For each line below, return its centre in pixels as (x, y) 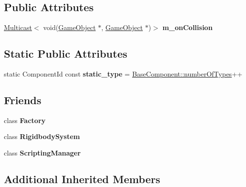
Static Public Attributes (66, 54)
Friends (23, 100)
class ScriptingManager (42, 152)
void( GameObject (69, 27)
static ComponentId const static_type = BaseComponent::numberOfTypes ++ (123, 74)
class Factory (25, 120)
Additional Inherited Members (82, 179)
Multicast (18, 27)
